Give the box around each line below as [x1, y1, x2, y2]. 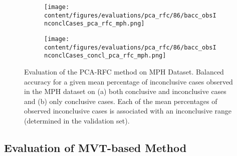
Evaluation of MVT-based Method [4, 139, 187, 155]
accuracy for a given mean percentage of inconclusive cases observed [24, 76, 233, 86]
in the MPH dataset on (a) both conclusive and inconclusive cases [24, 86, 226, 96]
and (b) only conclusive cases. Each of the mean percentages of [24, 95, 217, 106]
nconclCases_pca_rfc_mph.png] [44, 20, 145, 27]
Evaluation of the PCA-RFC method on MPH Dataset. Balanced [24, 66, 224, 76]
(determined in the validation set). [24, 115, 130, 125]
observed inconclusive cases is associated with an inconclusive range [24, 105, 232, 116]
